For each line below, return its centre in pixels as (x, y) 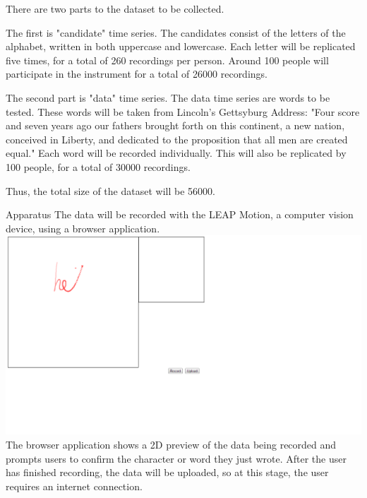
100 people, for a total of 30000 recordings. (98, 166)
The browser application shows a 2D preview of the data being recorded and (171, 444)
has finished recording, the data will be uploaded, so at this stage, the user (167, 472)
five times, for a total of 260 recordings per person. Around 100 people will (167, 60)
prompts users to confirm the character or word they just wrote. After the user (176, 458)
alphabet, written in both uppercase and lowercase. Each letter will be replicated (181, 46)
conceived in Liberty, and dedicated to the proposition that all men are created (177, 139)
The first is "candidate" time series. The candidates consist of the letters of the (176, 32)
